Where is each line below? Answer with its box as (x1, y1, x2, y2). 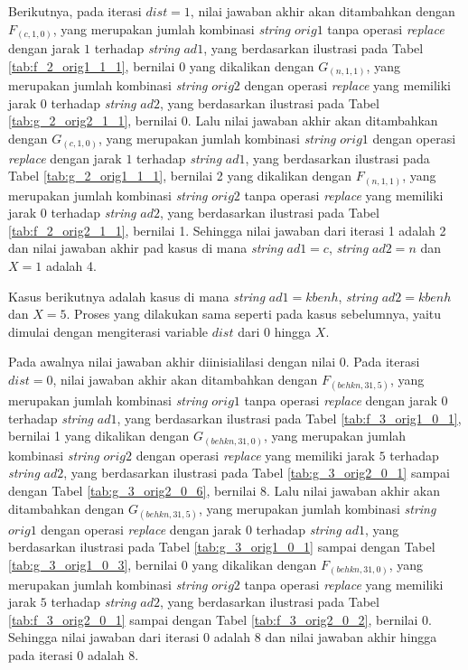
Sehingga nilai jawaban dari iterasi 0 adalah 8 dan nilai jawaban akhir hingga (8, 628, 437, 647)
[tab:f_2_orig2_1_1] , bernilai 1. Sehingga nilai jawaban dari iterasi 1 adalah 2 (8, 220, 446, 239)
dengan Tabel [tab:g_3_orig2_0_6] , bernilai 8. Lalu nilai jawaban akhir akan (8, 481, 440, 500)
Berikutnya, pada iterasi (8, 2, 142, 20)
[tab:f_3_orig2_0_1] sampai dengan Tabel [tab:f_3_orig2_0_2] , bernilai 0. (8, 610, 432, 628)
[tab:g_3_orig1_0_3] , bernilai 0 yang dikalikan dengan (8, 555, 317, 574)
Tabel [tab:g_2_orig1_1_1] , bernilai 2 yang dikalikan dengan (8, 166, 352, 185)
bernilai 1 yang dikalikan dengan (8, 426, 190, 445)
